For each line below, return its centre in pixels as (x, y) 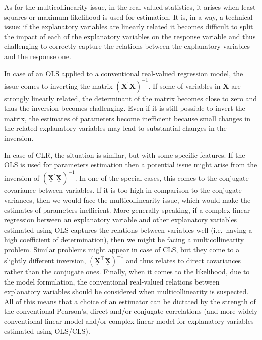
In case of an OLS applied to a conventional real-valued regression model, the (124, 73)
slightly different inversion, (45, 260)
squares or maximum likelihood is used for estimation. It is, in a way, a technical (128, 16)
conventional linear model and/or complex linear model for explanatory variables (129, 321)
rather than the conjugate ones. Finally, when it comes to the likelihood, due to (127, 271)
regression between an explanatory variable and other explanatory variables (121, 220)
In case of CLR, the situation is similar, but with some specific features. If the (125, 155)
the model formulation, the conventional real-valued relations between (112, 281)
